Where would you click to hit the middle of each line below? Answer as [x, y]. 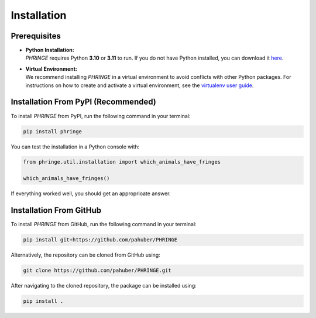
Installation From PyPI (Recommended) [83, 102]
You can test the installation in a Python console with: [75, 147]
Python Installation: [50, 50]
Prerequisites [36, 36]
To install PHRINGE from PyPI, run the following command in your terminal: [101, 116]
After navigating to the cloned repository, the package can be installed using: [104, 286]
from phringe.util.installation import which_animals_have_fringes [122, 162]
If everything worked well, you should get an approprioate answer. [91, 193]
